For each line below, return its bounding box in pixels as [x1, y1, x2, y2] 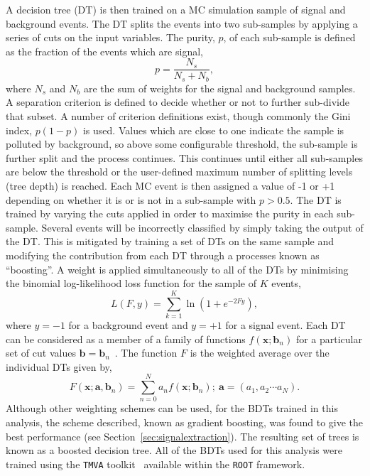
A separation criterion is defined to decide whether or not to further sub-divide [6, 94, 349, 109]
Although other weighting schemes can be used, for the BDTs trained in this [6, 401, 338, 416]
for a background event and [68, 317, 188, 332]
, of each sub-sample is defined [223, 30, 356, 45]
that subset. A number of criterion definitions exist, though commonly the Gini [6, 109, 351, 124]
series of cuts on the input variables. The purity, [6, 30, 215, 45]
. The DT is [290, 192, 342, 207]
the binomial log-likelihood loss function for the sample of [6, 276, 257, 291]
